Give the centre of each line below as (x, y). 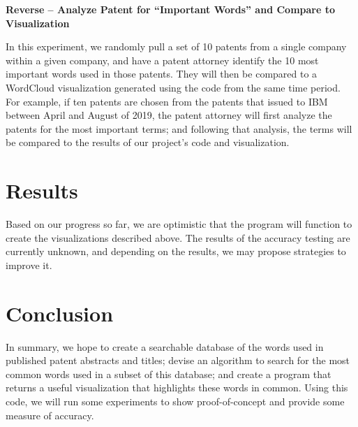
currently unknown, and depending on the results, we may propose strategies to (176, 251)
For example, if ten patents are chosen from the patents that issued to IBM (167, 101)
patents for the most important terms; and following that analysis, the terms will (179, 128)
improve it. (29, 265)
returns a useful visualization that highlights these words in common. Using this (177, 388)
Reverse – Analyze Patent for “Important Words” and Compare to (170, 9)
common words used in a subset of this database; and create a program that (169, 374)
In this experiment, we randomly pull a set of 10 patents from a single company (176, 46)
